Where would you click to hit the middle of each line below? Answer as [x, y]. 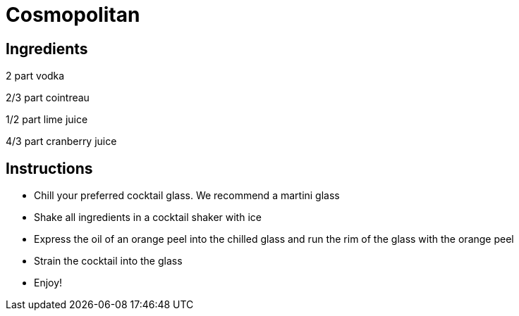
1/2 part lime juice [47, 120]
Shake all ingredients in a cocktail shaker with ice [148, 217]
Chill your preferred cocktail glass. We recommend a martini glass [187, 196]
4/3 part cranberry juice [61, 141]
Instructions [49, 168]
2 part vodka [35, 76]
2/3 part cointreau [48, 98]
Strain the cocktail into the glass [108, 261]
